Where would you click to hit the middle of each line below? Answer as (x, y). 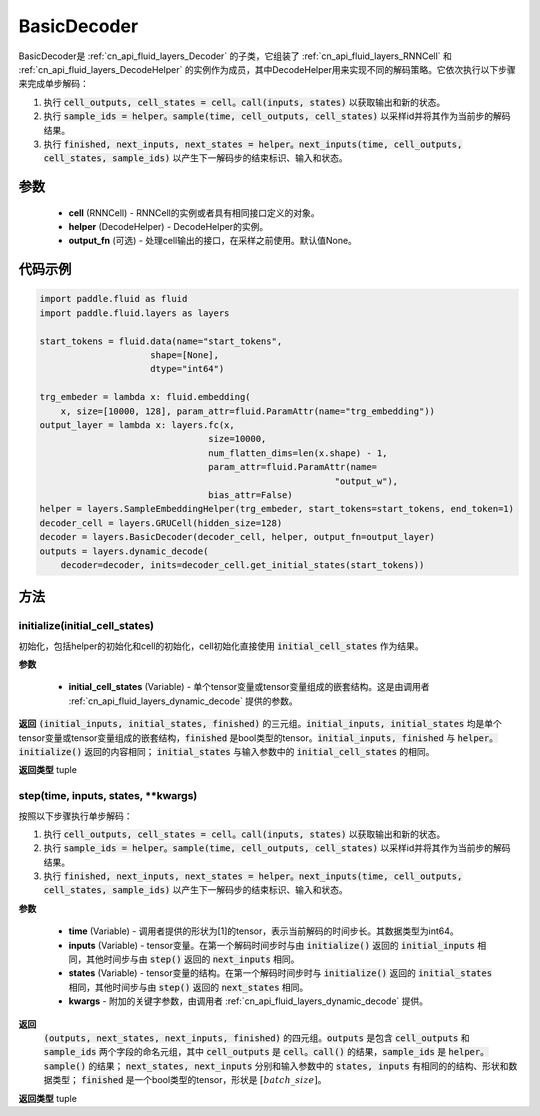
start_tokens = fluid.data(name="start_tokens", (161, 341)
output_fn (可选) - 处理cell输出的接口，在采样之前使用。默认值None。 (212, 241)
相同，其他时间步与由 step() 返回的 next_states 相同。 (188, 987)
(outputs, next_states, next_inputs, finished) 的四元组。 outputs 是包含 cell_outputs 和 (256, 1037)
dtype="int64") (187, 369)
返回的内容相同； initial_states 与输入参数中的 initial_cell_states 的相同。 (259, 751)
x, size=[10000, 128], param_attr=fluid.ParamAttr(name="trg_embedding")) (247, 411)
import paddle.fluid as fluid (113, 299)
